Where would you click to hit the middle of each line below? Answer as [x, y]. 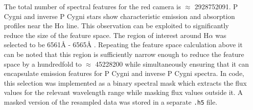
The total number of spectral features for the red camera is [92, 6]
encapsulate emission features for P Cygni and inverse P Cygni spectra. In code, [124, 73]
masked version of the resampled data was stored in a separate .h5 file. [111, 101]
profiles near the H [32, 26]
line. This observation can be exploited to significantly [148, 26]
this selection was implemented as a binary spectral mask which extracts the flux [126, 82]
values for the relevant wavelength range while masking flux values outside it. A [124, 92]
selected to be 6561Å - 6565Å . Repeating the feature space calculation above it [123, 45]
